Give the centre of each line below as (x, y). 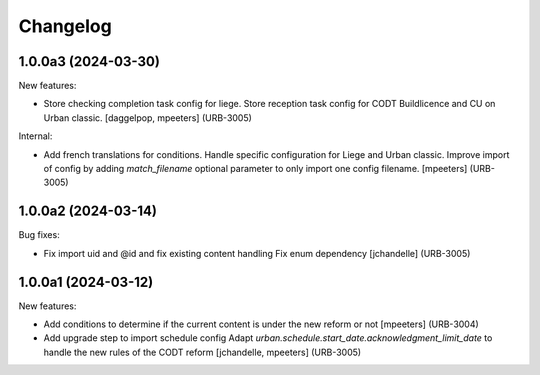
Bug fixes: (39, 235)
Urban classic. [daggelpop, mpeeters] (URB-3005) (147, 117)
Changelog (65, 26)
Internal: (35, 136)
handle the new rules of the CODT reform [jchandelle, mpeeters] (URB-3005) (202, 352)
